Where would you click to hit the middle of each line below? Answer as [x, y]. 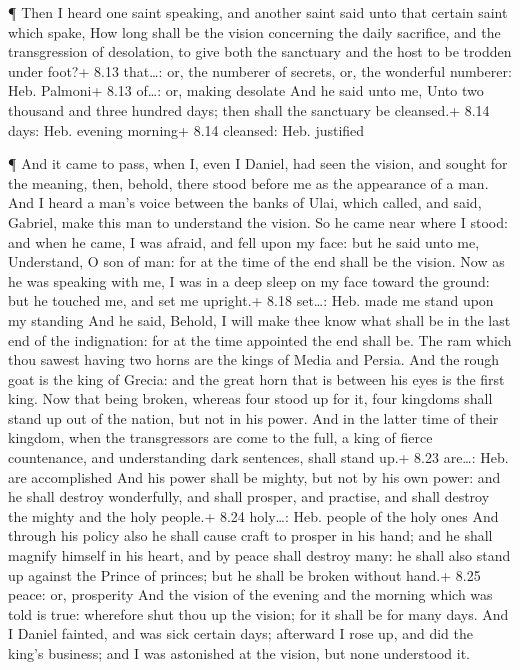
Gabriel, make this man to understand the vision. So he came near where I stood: [258, 221]
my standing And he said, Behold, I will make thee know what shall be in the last [259, 319]
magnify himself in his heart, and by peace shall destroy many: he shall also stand [259, 555]
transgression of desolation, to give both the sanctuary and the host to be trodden [260, 51]
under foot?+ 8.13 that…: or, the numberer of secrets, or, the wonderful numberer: [260, 70]
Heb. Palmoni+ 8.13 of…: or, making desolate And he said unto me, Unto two [246, 90]
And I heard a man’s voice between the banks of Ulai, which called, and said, [245, 202]
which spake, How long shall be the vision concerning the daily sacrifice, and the [254, 31]
